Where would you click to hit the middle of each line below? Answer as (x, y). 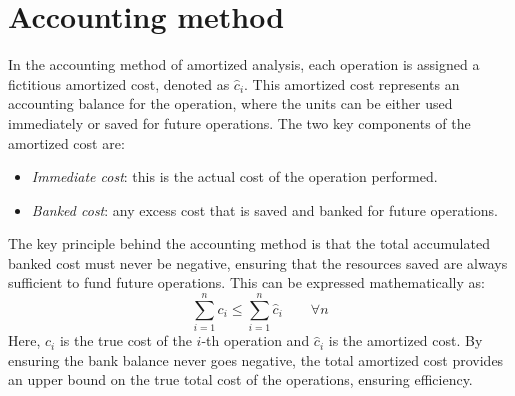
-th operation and (255, 340)
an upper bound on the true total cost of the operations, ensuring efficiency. (240, 379)
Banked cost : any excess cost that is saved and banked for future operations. (265, 209)
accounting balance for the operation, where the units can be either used (230, 103)
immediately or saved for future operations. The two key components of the (239, 122)
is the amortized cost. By (405, 340)
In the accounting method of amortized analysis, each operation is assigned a (244, 64)
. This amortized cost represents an (352, 83)
